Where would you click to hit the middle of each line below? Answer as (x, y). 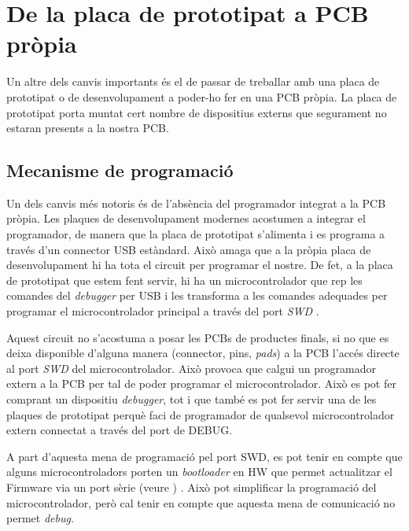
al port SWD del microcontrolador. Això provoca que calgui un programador (191, 368)
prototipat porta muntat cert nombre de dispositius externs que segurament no (197, 112)
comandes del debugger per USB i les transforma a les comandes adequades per (197, 295)
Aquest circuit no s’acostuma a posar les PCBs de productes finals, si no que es (198, 337)
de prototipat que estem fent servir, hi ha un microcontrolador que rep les (184, 280)
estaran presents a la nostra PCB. (88, 128)
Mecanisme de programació (120, 170)
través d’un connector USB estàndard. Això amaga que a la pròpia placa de (189, 249)
